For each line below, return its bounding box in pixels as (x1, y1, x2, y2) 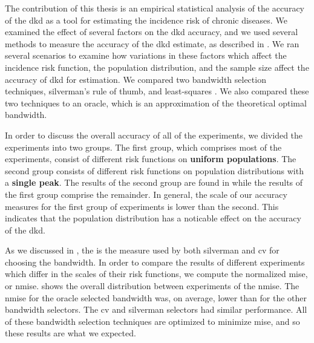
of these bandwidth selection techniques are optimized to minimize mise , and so (5, 315, 300, 327)
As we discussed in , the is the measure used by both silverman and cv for (5, 244, 280, 256)
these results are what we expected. (5, 327, 136, 339)
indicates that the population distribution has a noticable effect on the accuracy (5, 212, 301, 224)
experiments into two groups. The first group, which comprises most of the (5, 140, 282, 153)
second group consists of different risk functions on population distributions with (5, 164, 304, 177)
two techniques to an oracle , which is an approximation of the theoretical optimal (5, 96, 307, 109)
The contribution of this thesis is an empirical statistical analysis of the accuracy (5, 2, 304, 14)
